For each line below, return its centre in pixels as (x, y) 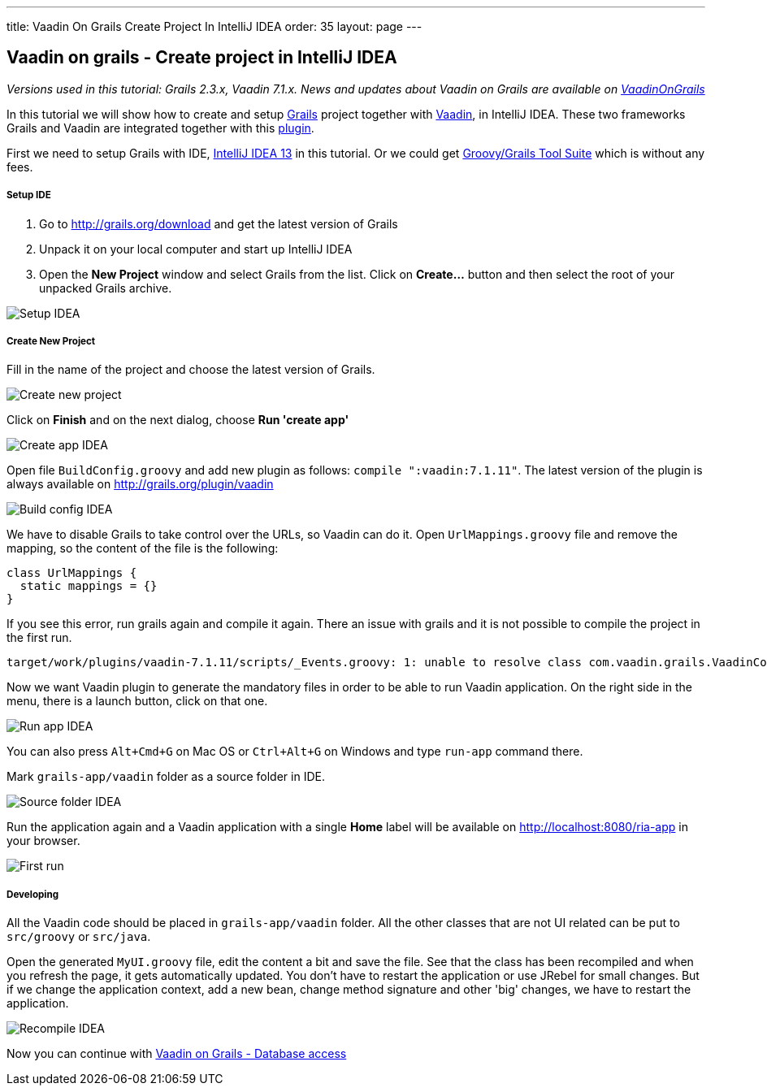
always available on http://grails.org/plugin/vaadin (140, 484)
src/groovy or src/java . (79, 937)
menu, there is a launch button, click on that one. (137, 701)
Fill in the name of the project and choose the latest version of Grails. (191, 370)
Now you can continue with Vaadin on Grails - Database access (177, 1054)
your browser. (43, 841)
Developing (33, 894)
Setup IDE (29, 195)
